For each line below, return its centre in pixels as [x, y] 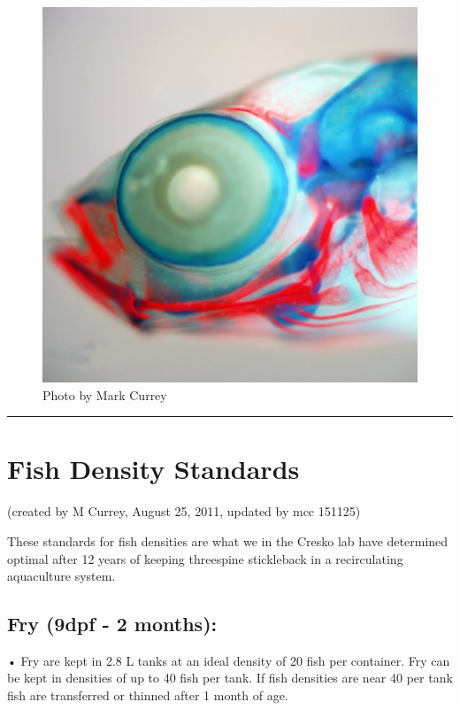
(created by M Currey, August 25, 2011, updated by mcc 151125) [184, 511]
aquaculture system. [61, 576]
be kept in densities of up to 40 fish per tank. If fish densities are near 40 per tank [230, 678]
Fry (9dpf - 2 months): [112, 624]
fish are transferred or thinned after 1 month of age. [148, 695]
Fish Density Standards [153, 469]
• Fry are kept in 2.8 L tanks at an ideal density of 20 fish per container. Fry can [229, 660]
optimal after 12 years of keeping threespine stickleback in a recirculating [205, 558]
